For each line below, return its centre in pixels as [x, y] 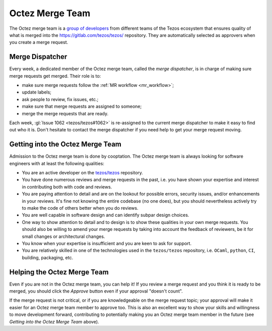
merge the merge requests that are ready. [65, 113]
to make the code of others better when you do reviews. [80, 208]
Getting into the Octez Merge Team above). [54, 321]
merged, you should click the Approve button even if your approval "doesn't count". [96, 291]
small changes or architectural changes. [63, 236]
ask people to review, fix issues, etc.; [60, 99]
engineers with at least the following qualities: [57, 163]
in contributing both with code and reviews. [67, 186]
